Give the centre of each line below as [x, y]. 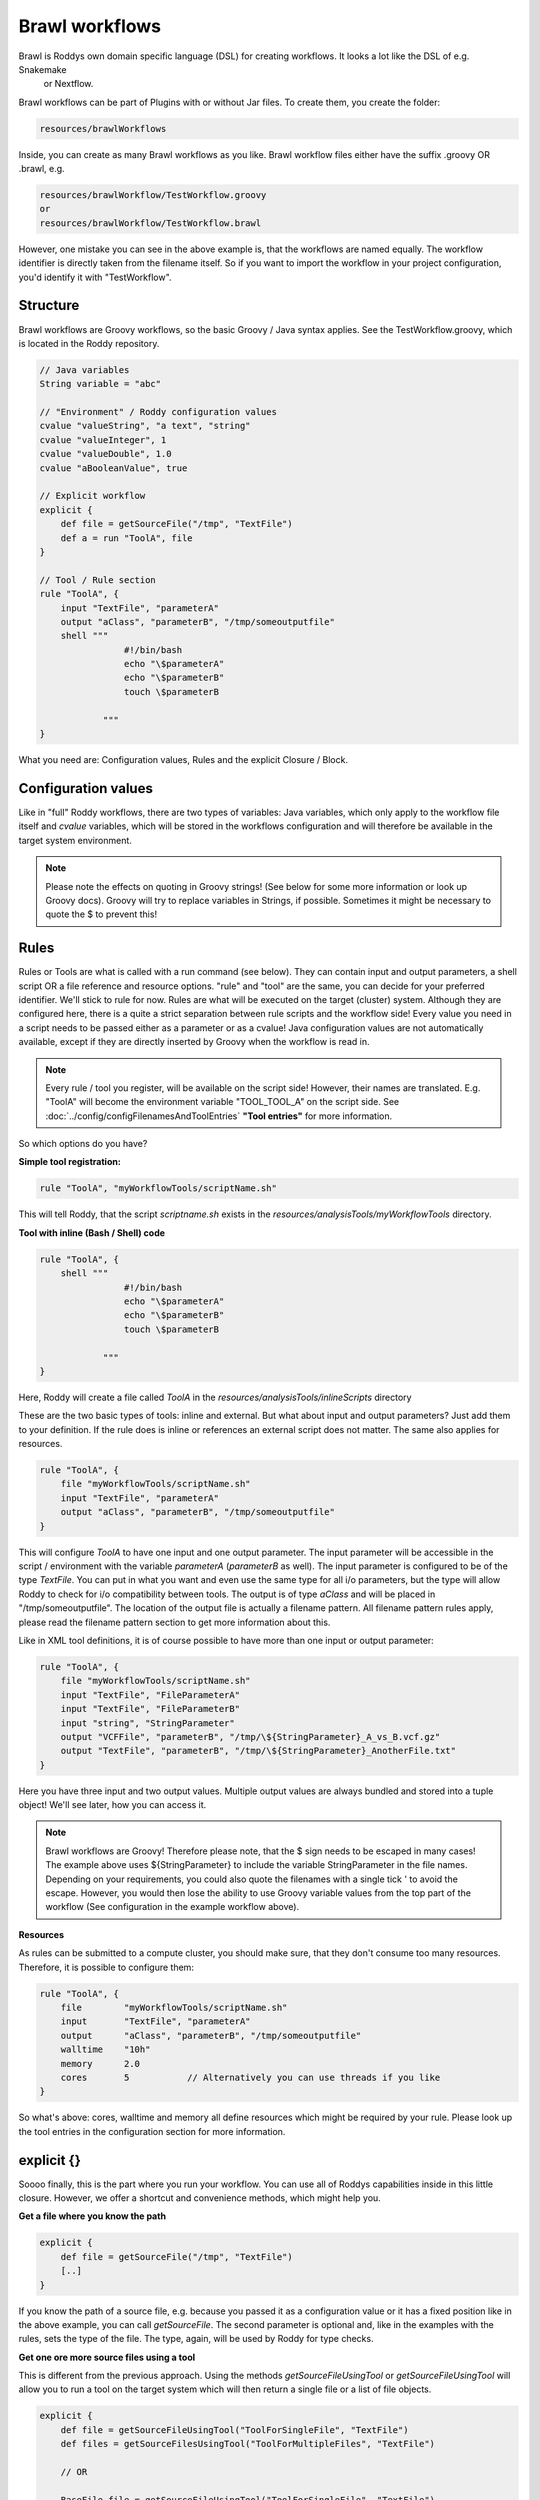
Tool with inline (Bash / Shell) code [91, 1232]
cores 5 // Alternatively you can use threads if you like [250, 2077]
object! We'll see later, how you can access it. [112, 1805]
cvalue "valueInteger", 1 [103, 439]
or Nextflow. [68, 84]
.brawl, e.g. [41, 169]
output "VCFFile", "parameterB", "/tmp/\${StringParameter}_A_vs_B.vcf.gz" [250, 1736]
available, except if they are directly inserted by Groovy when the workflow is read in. [194, 1042]
